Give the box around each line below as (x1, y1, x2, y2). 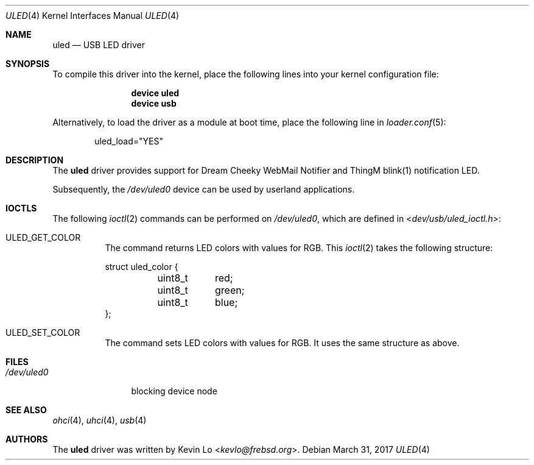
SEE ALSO (5, 405, 47, 415)
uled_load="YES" (94, 136, 164, 146)
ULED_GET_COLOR (5, 232, 81, 243)
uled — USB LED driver (52, 40, 145, 50)
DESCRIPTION (5, 155, 64, 165)
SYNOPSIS (5, 59, 50, 69)
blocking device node (131, 386, 217, 396)
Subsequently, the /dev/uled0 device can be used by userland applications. (52, 184, 355, 194)
